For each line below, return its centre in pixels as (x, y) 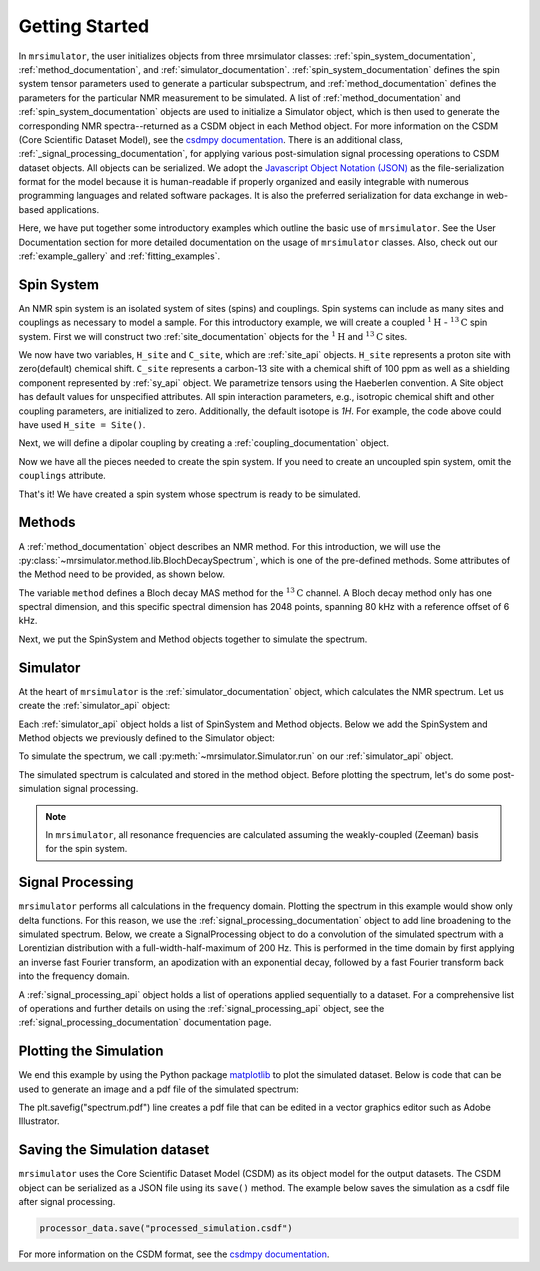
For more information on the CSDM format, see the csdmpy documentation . (174, 1254)
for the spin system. (86, 849)
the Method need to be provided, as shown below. (121, 574)
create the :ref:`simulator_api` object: (94, 706)
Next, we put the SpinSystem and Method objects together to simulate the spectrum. (193, 639)
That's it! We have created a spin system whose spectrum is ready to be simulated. (189, 494)
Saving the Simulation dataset (114, 1150)
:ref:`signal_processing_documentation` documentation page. (145, 1022)
